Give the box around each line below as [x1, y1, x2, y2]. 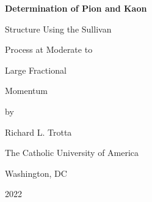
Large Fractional [5, 63, 67, 76]
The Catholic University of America [5, 146, 139, 159]
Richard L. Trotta [5, 125, 72, 138]
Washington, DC [5, 166, 67, 179]
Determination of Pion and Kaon [5, 2, 147, 14]
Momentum [5, 84, 48, 97]
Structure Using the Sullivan [5, 22, 112, 35]
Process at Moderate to [5, 43, 93, 56]
